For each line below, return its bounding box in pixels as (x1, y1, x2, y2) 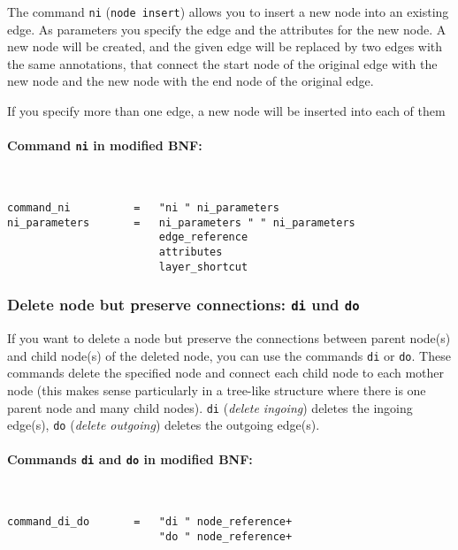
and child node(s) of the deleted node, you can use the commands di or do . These (7, 346, 451, 364)
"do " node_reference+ (158, 531, 293, 543)
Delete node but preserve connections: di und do (7, 294, 360, 316)
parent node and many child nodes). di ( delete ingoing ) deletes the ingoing (7, 398, 413, 416)
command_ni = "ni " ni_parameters (7, 202, 279, 215)
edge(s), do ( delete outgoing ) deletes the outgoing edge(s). (7, 416, 320, 434)
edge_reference (158, 231, 248, 244)
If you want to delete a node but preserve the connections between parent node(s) (7, 329, 451, 348)
